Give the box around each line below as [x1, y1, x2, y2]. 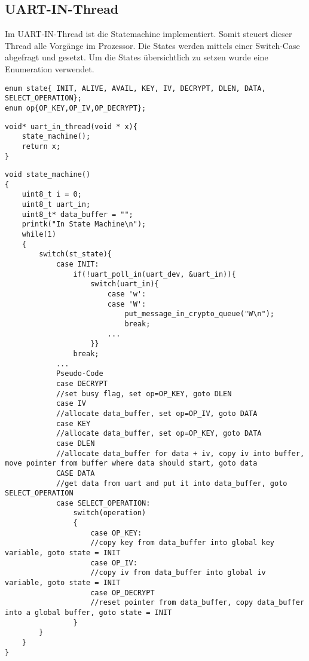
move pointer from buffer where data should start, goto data [5, 459, 258, 468]
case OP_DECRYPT [90, 588, 155, 597]
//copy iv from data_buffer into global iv [90, 568, 266, 577]
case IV [56, 399, 87, 408]
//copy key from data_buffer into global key [90, 538, 275, 547]
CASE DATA [56, 469, 95, 478]
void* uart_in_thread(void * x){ [5, 122, 137, 131]
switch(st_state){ [39, 250, 112, 259]
